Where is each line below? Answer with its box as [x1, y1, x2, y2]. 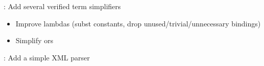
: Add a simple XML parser [4, 52, 90, 62]
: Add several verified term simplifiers [4, 1, 121, 11]
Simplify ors [15, 35, 54, 46]
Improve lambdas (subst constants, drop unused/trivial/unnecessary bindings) [15, 18, 261, 28]
